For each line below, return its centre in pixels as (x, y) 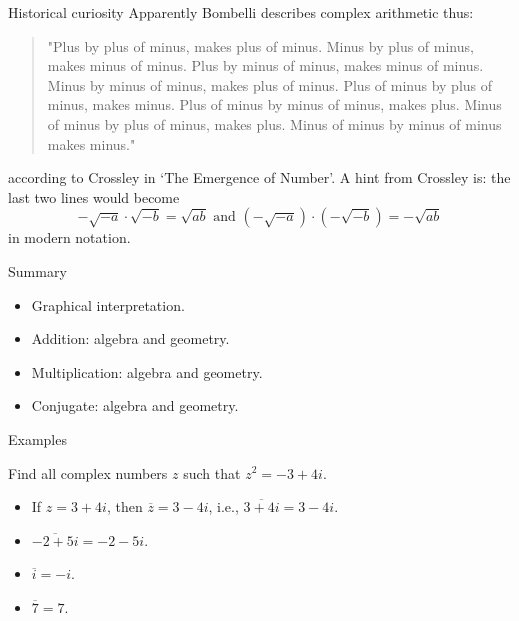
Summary (37, 270)
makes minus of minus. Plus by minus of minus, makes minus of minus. (265, 65)
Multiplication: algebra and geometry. (147, 371)
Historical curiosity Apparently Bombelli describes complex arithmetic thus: (241, 12)
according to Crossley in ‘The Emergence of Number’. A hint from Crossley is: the (259, 177)
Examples (37, 438)
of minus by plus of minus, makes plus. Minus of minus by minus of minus (274, 123)
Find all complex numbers (88, 472)
